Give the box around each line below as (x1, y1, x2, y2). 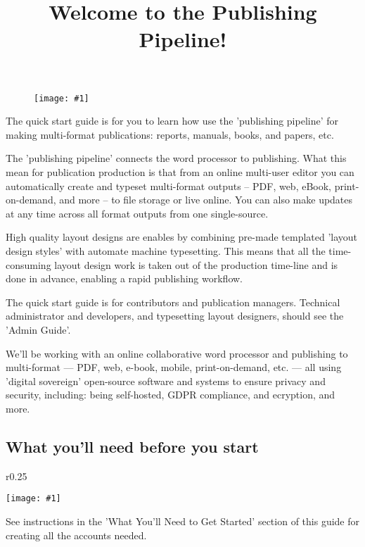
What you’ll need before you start (6, 435, 259, 457)
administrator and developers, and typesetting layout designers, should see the (6, 308, 344, 323)
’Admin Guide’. (6, 322, 71, 337)
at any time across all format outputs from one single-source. (6, 206, 269, 220)
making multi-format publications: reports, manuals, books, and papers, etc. (6, 127, 334, 142)
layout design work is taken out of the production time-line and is (54, 257, 338, 272)
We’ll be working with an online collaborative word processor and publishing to (6, 346, 348, 360)
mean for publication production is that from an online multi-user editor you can (6, 165, 354, 179)
